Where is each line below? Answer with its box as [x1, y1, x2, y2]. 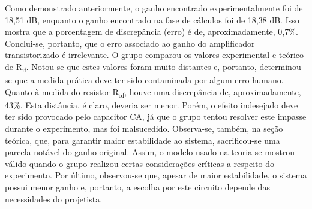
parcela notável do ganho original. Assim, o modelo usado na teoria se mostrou [5, 146, 295, 158]
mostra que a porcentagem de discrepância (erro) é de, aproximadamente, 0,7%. [5, 25, 298, 38]
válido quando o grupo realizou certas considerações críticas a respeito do [5, 157, 274, 169]
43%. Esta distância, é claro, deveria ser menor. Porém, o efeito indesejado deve [5, 98, 298, 111]
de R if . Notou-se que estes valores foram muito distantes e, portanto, [5, 60, 257, 74]
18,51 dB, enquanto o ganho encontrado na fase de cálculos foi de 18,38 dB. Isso [5, 13, 299, 26]
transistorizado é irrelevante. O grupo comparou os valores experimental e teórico [5, 49, 304, 61]
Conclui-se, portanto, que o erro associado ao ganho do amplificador [5, 37, 255, 49]
